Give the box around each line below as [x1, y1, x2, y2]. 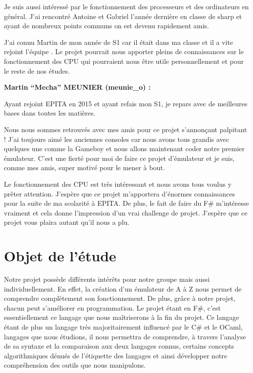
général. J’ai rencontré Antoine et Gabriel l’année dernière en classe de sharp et [4, 11, 242, 21]
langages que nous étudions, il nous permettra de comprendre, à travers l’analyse [4, 331, 246, 341]
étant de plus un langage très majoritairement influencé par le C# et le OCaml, [4, 321, 243, 332]
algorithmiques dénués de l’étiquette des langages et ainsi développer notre [4, 350, 228, 360]
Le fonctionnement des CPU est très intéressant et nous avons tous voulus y [4, 178, 232, 189]
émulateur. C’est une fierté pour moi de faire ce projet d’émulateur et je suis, [4, 153, 235, 163]
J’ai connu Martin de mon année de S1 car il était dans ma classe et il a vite [4, 37, 233, 47]
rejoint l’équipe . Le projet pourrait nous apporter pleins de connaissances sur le [4, 46, 244, 57]
